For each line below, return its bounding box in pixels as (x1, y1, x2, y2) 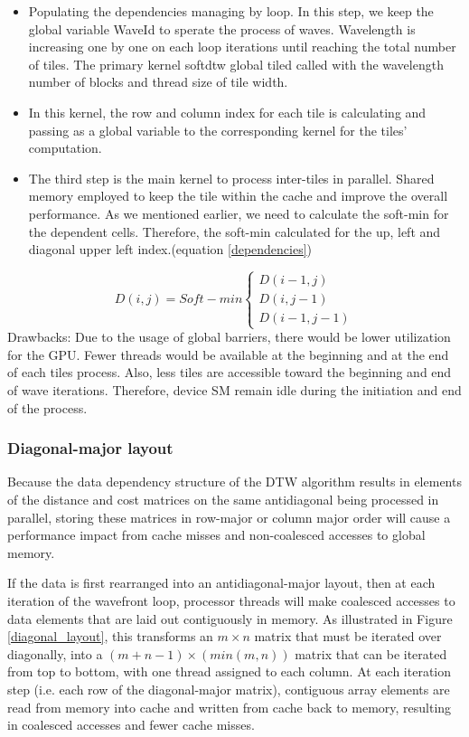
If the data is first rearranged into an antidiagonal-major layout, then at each (7, 573, 436, 592)
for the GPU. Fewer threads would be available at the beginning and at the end (7, 345, 449, 364)
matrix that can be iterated (295, 644, 447, 663)
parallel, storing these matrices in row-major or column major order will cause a (7, 507, 451, 526)
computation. (28, 138, 102, 157)
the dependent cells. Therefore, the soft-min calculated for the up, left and (28, 222, 441, 241)
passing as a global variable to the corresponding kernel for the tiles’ (28, 120, 408, 139)
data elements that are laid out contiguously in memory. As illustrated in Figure (7, 609, 453, 628)
